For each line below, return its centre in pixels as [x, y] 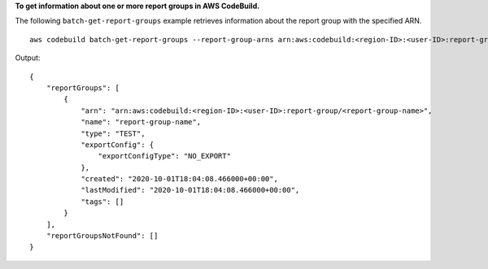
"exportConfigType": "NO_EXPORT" [165, 156]
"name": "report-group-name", [141, 122]
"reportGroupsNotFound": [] [102, 236]
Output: [28, 58]
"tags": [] [102, 202]
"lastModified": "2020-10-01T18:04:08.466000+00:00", [190, 190]
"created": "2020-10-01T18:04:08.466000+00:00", [179, 179]
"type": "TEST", [113, 133]
